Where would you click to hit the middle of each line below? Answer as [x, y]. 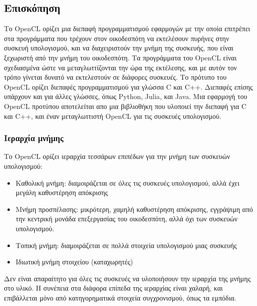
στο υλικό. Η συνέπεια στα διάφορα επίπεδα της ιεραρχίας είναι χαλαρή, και [113, 288]
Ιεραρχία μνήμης [34, 138]
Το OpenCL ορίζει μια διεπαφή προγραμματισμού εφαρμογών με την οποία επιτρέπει [127, 28]
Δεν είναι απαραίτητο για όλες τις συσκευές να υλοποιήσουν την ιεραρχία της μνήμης [127, 278]
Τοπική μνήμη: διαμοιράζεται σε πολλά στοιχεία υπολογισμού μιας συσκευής [126, 245]
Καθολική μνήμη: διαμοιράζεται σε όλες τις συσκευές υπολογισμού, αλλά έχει [128, 182]
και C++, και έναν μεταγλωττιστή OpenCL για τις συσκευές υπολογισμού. [113, 116]
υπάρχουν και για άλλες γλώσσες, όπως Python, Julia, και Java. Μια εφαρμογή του [126, 96]
